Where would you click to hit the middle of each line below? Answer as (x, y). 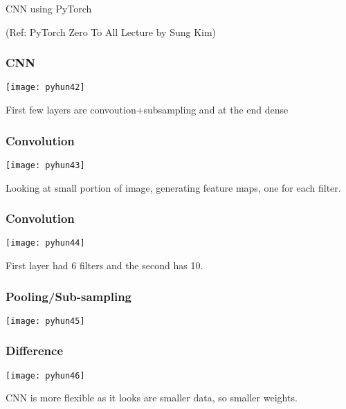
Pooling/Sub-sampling (69, 296)
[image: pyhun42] (45, 88)
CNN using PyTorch (49, 8)
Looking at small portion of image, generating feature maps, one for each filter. (173, 187)
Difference (35, 351)
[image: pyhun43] (45, 165)
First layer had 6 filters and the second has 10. (104, 265)
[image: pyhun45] (45, 321)
